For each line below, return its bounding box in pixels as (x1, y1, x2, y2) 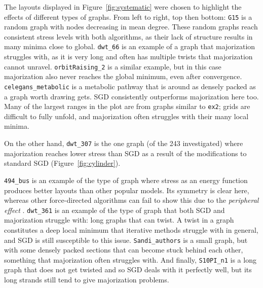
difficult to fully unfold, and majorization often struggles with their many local (4, 111, 249, 121)
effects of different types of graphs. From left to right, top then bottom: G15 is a (4, 11, 252, 22)
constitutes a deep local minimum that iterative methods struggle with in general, (4, 224, 258, 235)
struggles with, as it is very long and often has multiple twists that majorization (4, 51, 253, 62)
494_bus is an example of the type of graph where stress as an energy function (4, 174, 248, 185)
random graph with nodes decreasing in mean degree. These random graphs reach (4, 21, 258, 32)
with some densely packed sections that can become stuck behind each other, (4, 244, 243, 255)
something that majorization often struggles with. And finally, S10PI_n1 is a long (4, 254, 256, 265)
